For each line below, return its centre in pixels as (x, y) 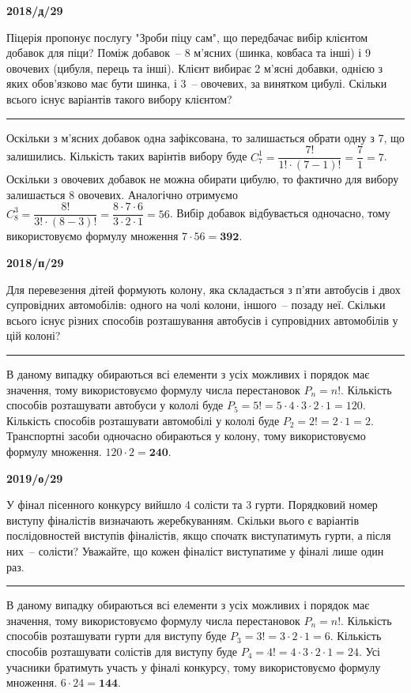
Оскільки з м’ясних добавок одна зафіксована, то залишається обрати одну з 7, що (205, 137)
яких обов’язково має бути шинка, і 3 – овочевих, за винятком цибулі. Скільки (197, 83)
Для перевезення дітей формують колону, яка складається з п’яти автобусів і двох (204, 289)
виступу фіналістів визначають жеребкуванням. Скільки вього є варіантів (183, 520)
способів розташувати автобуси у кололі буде (115, 405)
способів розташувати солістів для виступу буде (122, 651)
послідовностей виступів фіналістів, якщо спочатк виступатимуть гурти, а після (199, 535)
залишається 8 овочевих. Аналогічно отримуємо (122, 194)
